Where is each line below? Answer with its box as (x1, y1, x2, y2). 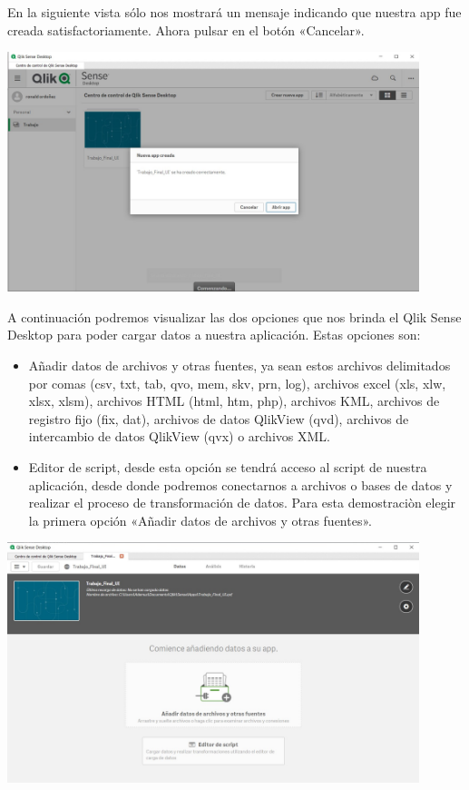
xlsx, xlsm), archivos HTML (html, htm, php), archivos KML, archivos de (28, 391, 440, 410)
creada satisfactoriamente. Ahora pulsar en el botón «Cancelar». (7, 20, 365, 39)
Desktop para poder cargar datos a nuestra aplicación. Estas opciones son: (7, 325, 421, 344)
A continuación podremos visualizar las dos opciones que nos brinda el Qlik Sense (7, 307, 462, 326)
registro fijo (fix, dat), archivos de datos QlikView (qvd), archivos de (28, 409, 409, 428)
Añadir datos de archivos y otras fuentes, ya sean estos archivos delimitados (28, 355, 451, 374)
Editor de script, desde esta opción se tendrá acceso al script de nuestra (28, 457, 427, 476)
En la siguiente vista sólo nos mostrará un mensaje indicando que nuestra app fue (7, 3, 462, 21)
